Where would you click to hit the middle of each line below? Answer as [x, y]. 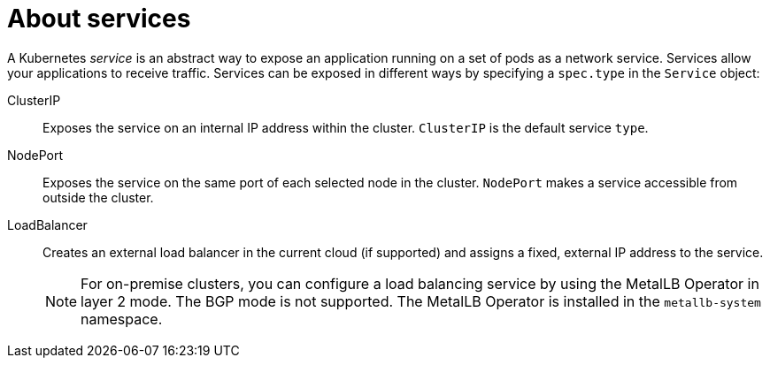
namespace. [122, 319]
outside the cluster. [98, 197]
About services [99, 19]
